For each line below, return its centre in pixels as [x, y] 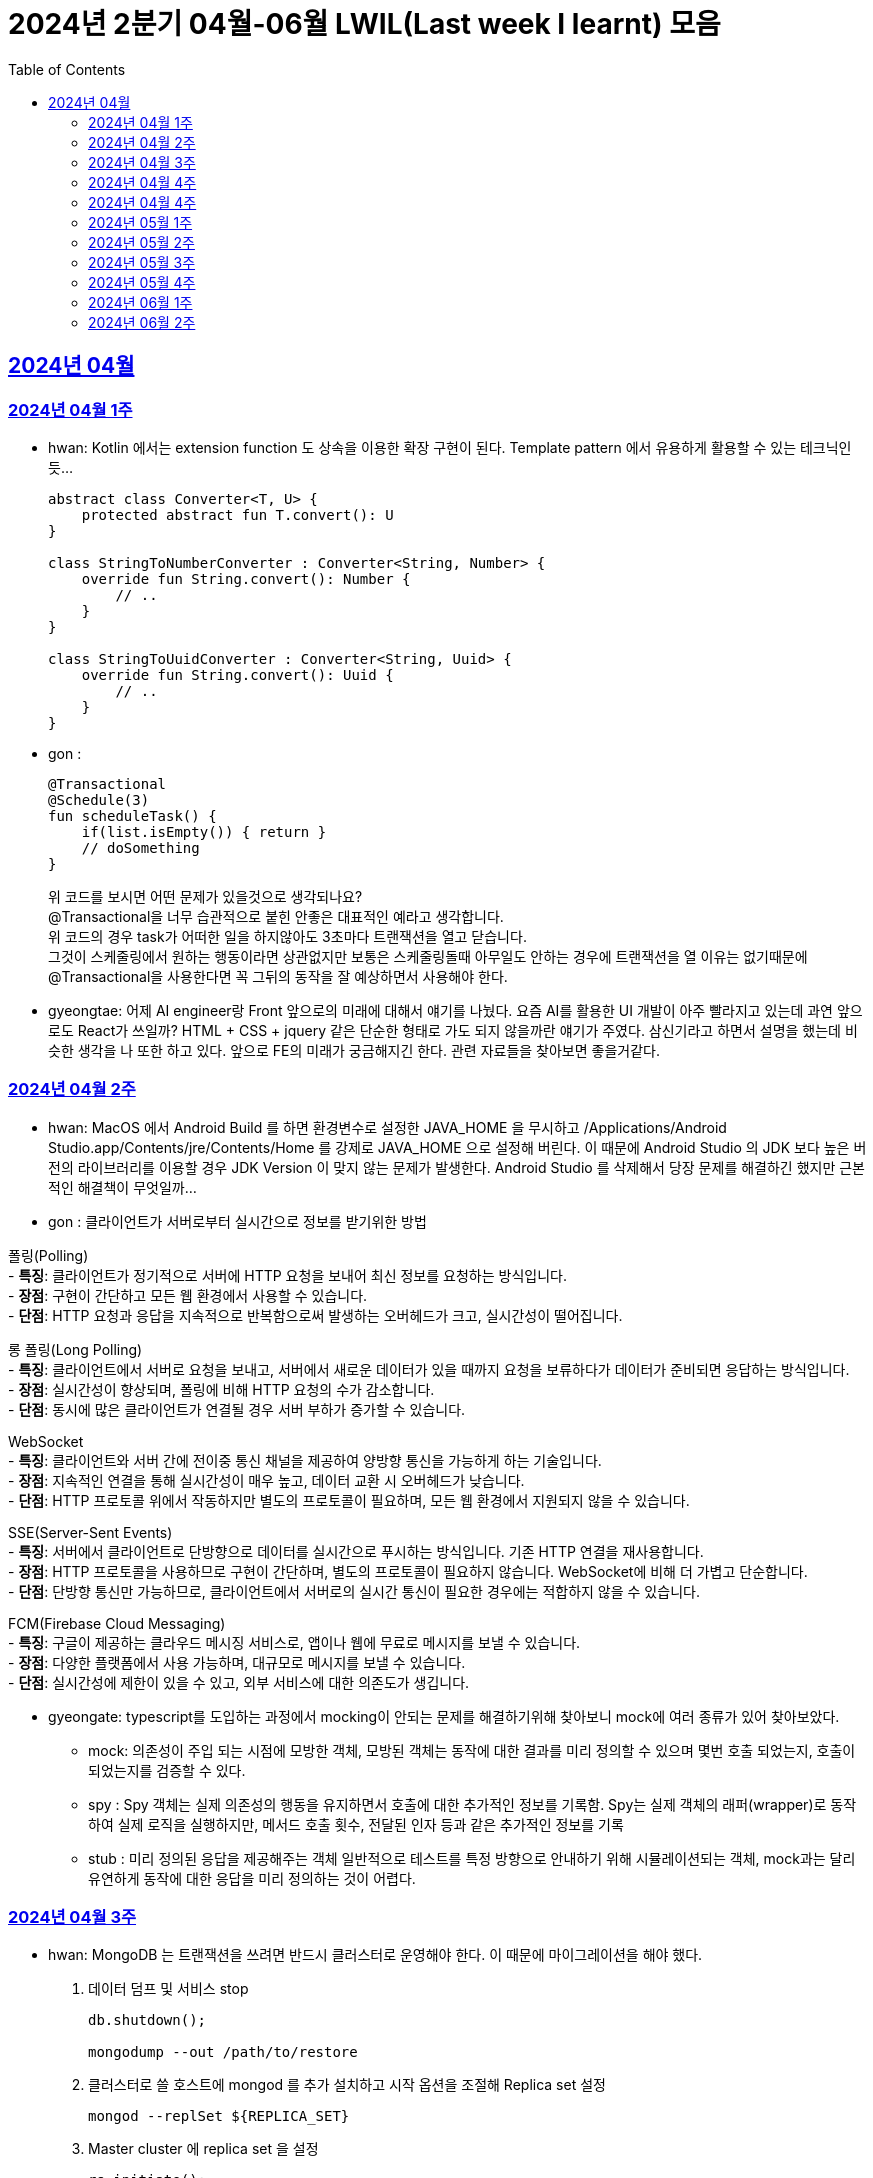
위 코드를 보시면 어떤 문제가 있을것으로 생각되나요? [205, 896]
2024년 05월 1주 [140, 222]
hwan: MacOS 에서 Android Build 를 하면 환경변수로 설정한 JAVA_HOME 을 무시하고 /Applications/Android [387, 1127]
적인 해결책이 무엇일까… [122, 1187]
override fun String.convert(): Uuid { [237, 674]
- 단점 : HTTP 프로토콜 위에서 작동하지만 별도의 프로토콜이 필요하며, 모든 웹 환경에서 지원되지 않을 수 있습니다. [349, 1500]
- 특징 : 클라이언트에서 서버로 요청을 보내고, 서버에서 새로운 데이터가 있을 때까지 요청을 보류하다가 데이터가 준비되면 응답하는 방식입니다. [429, 1369]
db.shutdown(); [147, 2020]
